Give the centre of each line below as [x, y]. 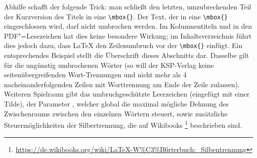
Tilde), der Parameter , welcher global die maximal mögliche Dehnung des [116, 104]
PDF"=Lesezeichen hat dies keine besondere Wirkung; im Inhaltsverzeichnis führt [128, 35]
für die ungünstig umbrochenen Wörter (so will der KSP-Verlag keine [109, 65]
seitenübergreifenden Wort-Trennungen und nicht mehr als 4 [95, 75]
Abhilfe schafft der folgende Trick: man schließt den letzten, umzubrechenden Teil [128, 6]
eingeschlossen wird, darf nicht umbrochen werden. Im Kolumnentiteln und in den [128, 26]
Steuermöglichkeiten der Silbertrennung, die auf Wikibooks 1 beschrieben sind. [123, 124]
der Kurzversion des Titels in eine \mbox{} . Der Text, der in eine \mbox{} [116, 16]
